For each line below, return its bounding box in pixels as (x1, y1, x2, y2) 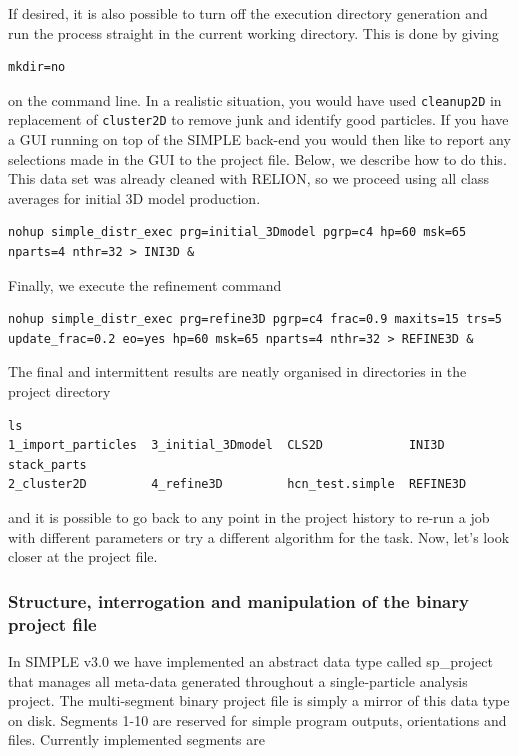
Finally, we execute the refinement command (8, 274, 282, 295)
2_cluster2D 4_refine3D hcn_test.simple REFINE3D (8, 477, 467, 492)
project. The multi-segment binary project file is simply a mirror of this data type (8, 690, 510, 711)
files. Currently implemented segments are (8, 729, 265, 750)
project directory (8, 381, 111, 402)
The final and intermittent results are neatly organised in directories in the (8, 361, 467, 382)
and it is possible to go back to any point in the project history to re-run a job (8, 507, 490, 527)
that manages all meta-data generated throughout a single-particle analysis (8, 670, 468, 691)
